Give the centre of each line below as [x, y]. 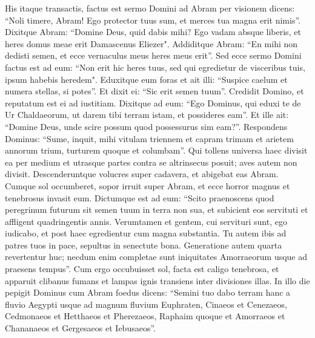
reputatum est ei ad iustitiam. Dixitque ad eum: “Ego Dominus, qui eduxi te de [153, 102]
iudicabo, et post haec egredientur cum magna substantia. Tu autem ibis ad [146, 233]
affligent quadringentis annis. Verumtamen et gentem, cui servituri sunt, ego [146, 221]
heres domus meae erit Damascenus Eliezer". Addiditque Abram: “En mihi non [151, 43]
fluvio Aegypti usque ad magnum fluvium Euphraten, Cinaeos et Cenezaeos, [146, 304]
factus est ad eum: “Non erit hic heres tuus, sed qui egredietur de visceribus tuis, [155, 67]
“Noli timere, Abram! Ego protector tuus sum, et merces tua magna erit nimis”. [153, 20]
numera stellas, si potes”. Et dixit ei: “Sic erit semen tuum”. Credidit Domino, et [154, 91]
